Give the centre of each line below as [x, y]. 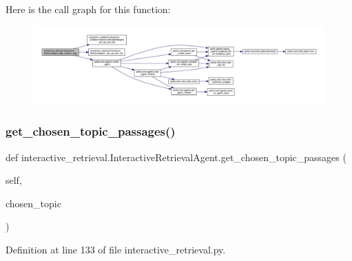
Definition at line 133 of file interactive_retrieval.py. [116, 250]
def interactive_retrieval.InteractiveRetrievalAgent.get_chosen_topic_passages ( [176, 157]
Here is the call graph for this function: [88, 9]
